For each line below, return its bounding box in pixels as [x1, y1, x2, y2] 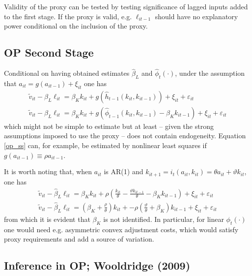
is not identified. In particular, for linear [103, 214, 224, 224]
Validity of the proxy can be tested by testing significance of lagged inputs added [4, 1, 248, 11]
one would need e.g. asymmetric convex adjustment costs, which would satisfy [4, 224, 239, 234]
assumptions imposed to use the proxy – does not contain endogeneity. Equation [4, 130, 246, 141]
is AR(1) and [104, 166, 143, 177]
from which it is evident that [4, 214, 90, 224]
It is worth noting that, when [4, 166, 92, 177]
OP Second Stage [4, 45, 94, 60]
